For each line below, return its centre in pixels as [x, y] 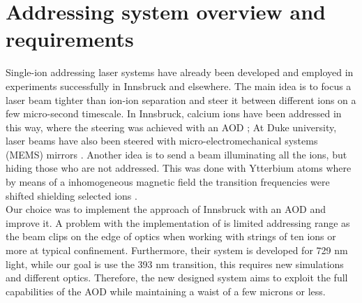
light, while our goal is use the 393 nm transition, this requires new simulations [175, 264]
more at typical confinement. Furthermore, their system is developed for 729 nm [177, 250]
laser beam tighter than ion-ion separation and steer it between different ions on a [181, 99]
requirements [70, 39]
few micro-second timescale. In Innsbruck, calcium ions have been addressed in [174, 113]
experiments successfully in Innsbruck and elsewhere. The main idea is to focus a [179, 86]
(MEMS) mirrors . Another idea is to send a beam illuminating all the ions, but [176, 154]
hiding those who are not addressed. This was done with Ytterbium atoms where [179, 168]
